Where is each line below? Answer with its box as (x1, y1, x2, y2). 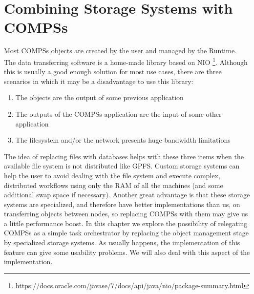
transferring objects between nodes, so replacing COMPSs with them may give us (4, 209, 248, 219)
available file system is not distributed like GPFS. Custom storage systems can (4, 161, 240, 171)
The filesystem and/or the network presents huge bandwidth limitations (15, 135, 231, 145)
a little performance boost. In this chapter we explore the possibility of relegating (4, 218, 248, 228)
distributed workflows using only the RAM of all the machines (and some (4, 180, 223, 190)
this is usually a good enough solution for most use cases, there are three (4, 66, 222, 77)
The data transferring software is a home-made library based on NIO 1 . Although (4, 55, 248, 67)
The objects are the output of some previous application (15, 92, 184, 103)
